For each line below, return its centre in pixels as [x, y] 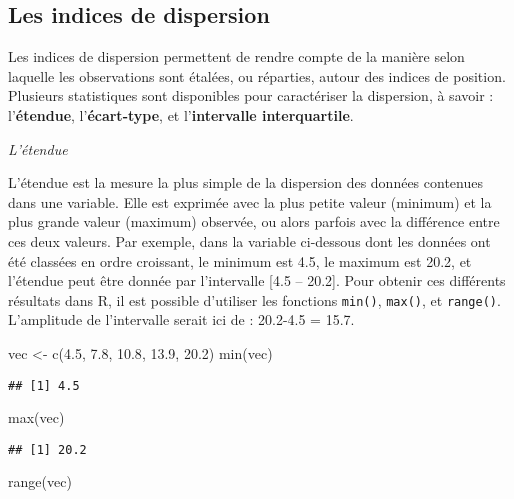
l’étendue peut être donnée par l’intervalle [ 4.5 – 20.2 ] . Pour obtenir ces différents [257, 280]
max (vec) [36, 417]
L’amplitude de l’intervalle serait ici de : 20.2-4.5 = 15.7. [181, 319]
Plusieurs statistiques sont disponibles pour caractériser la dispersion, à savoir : [251, 95]
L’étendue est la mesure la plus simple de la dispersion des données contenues [245, 182]
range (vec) [40, 481]
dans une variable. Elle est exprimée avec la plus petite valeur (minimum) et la [250, 201]
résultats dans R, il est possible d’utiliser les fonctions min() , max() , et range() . [254, 299]
